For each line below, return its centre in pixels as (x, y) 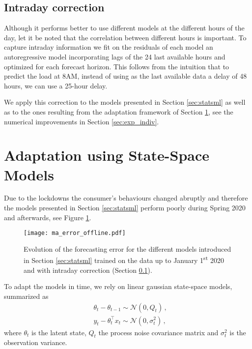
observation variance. (36, 342)
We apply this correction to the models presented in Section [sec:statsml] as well (125, 102)
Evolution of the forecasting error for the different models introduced (127, 248)
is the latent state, (59, 332)
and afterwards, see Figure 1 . (48, 217)
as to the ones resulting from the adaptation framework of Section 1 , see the (119, 111)
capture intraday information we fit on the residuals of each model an (109, 47)
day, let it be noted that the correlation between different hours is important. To (125, 37)
